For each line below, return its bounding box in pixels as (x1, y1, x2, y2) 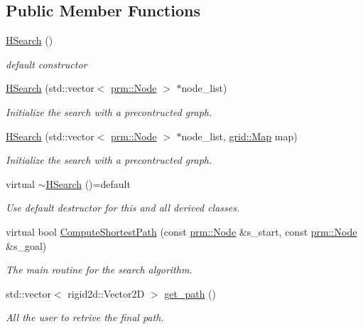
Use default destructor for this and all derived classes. (6, 200, 240, 215)
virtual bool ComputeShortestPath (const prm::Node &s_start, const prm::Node (6, 224, 357, 239)
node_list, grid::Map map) (181, 128, 298, 143)
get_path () (164, 286, 216, 301)
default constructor (6, 56, 87, 71)
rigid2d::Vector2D (67, 286, 145, 301)
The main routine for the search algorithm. (6, 262, 193, 277)
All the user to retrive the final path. (6, 310, 164, 325)
